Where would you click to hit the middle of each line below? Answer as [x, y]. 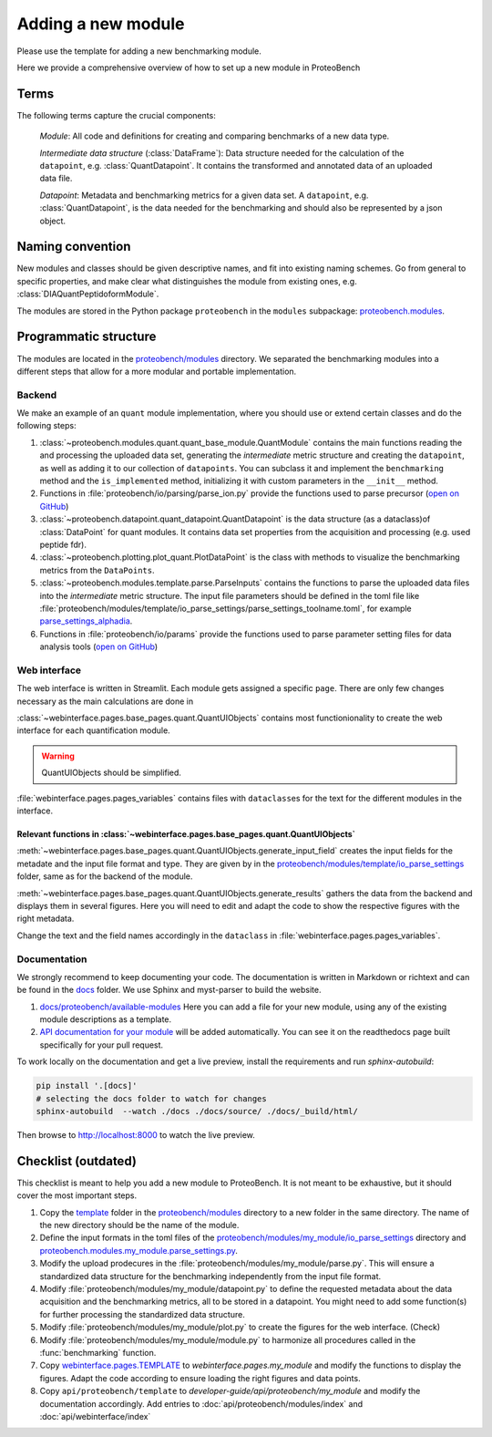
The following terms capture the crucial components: [116, 115]
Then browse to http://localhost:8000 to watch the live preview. [136, 1134]
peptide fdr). [63, 544]
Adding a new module [101, 24]
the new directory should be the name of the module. [139, 1225]
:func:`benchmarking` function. [98, 1352]
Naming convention [74, 247]
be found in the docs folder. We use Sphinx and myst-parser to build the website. [169, 990]
